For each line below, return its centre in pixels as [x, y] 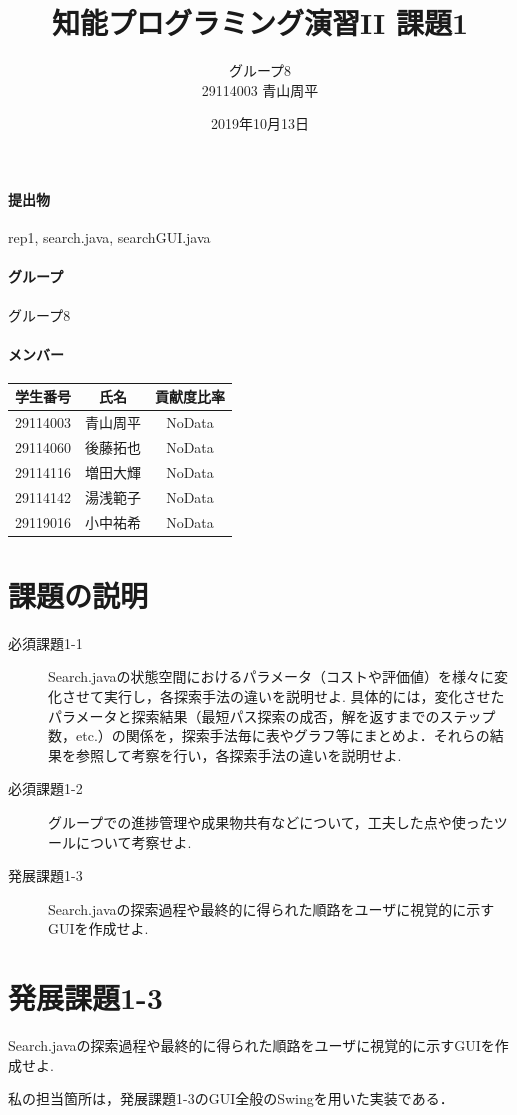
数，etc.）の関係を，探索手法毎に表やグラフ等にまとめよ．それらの [269, 735]
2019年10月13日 [260, 123]
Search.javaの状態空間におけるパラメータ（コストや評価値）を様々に [271, 676]
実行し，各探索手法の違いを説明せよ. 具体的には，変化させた [304, 696]
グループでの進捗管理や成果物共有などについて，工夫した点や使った [271, 821]
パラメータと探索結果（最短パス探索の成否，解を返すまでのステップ [272, 715]
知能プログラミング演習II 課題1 [260, 22]
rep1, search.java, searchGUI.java [109, 237]
